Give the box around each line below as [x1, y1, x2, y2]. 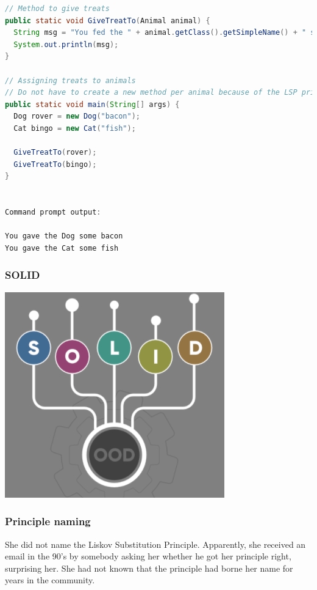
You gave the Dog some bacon [5, 232, 123, 241]
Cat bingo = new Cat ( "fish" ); [13, 124, 136, 133]
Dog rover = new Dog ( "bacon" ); [13, 112, 141, 121]
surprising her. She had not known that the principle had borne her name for [5, 561, 293, 574]
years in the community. [5, 573, 95, 586]
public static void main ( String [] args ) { [5, 100, 180, 109]
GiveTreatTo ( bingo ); [13, 160, 97, 169]
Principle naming [5, 514, 91, 529]
